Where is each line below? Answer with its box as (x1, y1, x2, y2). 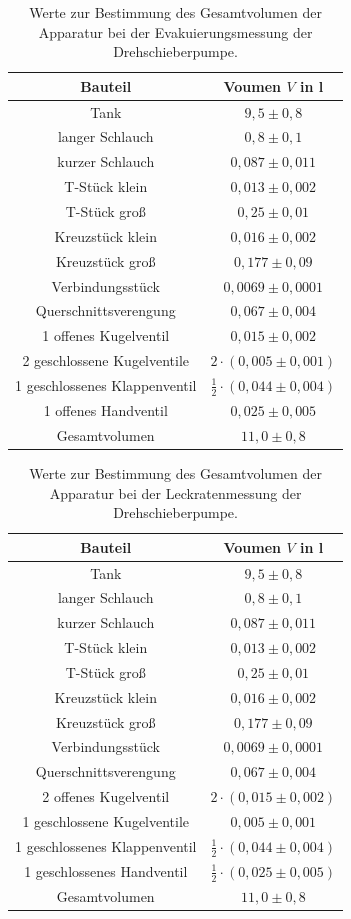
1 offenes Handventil (43, 399, 168, 420)
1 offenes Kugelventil (42, 325, 170, 346)
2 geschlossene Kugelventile (22, 350, 190, 371)
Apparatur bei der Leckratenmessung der (49, 482, 302, 503)
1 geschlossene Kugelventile (22, 810, 190, 831)
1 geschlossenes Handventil (24, 861, 188, 882)
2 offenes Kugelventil (42, 786, 170, 807)
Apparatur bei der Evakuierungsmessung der (38, 21, 313, 42)
